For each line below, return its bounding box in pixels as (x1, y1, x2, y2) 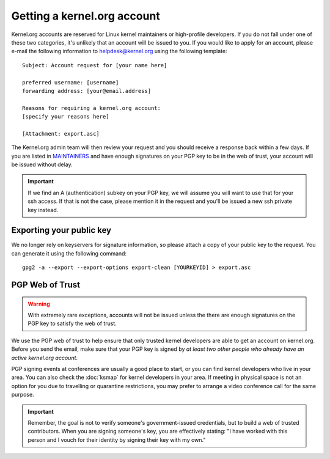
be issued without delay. (11, 161, 73, 168)
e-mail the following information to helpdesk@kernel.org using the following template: (11, 48, 227, 55)
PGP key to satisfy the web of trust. (28, 320, 117, 327)
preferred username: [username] (22, 79, 119, 86)
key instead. (28, 206, 59, 213)
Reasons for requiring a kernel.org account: (22, 105, 161, 111)
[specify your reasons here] (22, 113, 109, 120)
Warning (28, 300, 50, 307)
